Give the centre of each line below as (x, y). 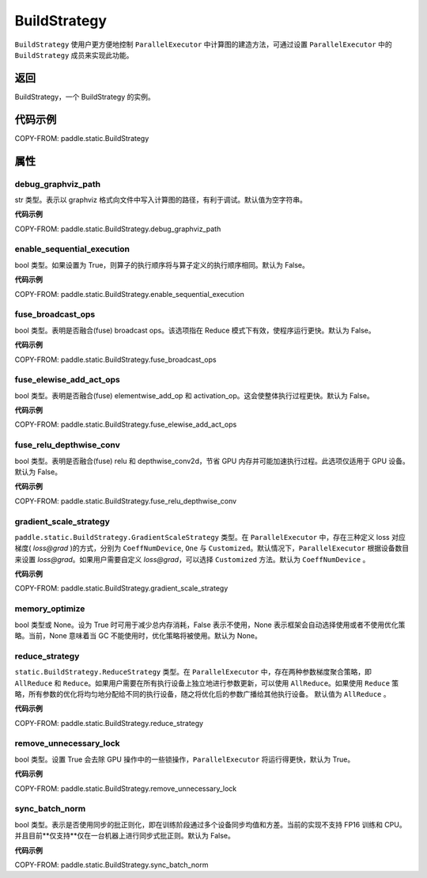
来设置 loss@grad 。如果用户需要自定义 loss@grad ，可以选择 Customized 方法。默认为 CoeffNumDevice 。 (192, 559)
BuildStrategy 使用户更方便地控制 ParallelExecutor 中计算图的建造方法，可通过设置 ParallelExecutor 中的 (203, 44)
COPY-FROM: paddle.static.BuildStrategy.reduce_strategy (109, 723)
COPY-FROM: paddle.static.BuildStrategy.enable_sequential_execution (129, 294)
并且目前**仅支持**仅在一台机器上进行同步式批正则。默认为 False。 (125, 836)
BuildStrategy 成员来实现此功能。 (74, 55)
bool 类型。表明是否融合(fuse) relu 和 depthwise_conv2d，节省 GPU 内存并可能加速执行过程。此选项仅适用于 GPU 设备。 (212, 461)
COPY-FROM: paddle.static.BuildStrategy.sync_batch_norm (111, 865)
